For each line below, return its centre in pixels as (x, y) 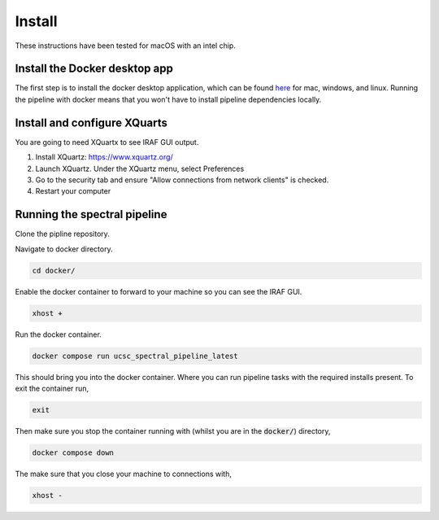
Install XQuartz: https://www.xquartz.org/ (104, 157)
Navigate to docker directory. (64, 249)
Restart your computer (73, 191)
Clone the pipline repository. (62, 234)
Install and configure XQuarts (91, 122)
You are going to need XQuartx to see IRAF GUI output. (107, 142)
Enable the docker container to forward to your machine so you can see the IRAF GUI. (159, 291)
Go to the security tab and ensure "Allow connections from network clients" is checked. (182, 180)
